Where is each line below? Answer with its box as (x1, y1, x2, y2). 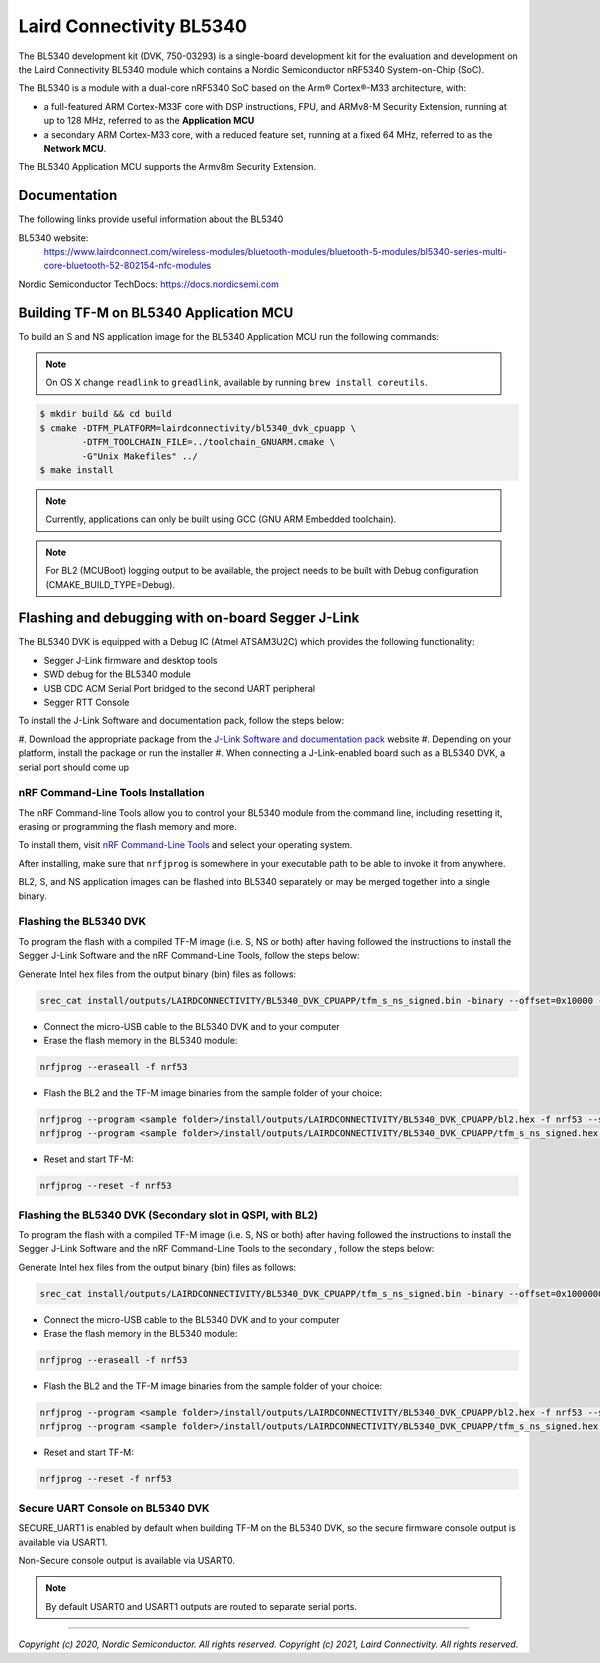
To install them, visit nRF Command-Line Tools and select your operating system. (18, 839, 353, 851)
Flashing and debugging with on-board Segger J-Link (18, 610, 360, 627)
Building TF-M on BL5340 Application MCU (18, 304, 294, 321)
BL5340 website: (18, 231, 89, 244)
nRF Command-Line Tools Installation (18, 786, 205, 800)
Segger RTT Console (43, 696, 130, 708)
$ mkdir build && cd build (39, 408, 172, 420)
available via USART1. (18, 1536, 108, 1548)
